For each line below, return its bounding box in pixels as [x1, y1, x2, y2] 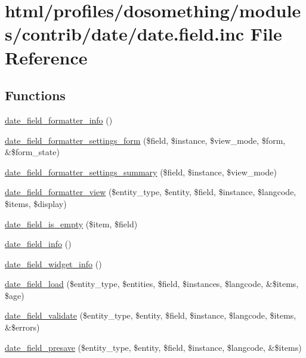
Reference [5, 45, 88, 69]
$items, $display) [5, 197, 67, 209]
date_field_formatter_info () [5, 113, 113, 126]
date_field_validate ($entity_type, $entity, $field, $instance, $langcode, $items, [5, 309, 296, 322]
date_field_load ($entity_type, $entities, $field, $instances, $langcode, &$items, [5, 277, 299, 290]
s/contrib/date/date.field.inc [5, 21, 245, 46]
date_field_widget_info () [5, 257, 102, 270]
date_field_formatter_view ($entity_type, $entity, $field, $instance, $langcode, [5, 186, 296, 198]
